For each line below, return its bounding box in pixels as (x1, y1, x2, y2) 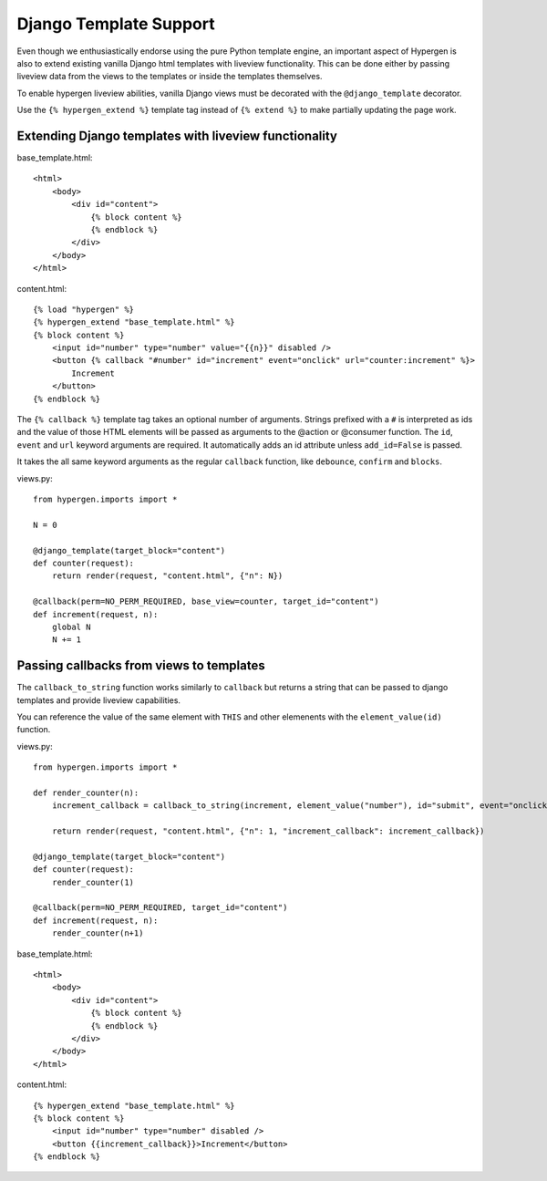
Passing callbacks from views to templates (16, 658, 265, 674)
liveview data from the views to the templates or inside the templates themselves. (16, 71, 323, 82)
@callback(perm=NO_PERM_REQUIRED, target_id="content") (33, 903, 288, 913)
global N (51, 621, 91, 632)
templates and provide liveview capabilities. (16, 694, 181, 706)
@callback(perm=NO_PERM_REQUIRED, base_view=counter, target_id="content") (33, 596, 379, 606)
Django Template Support (16, 14, 215, 34)
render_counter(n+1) (51, 928, 144, 938)
